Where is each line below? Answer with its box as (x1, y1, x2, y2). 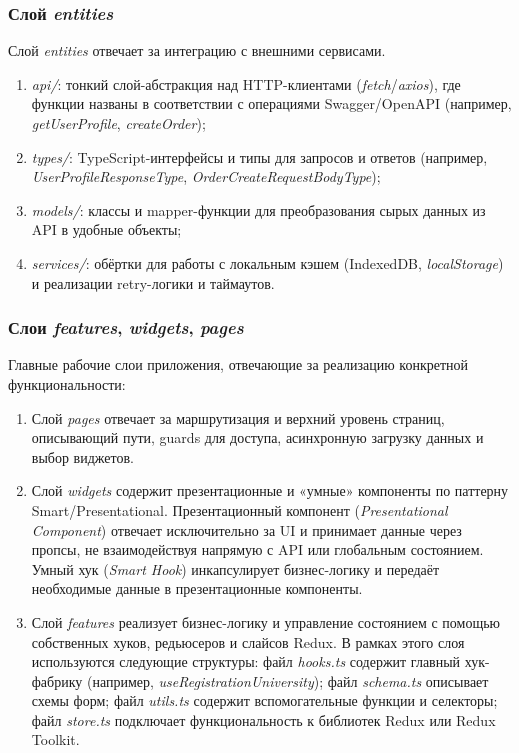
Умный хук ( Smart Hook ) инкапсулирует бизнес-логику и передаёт (31, 558, 440, 579)
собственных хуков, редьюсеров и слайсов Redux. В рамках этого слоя (31, 631, 465, 652)
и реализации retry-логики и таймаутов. (31, 272, 275, 293)
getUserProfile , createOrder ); (31, 113, 206, 133)
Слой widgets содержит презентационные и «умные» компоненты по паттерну (31, 480, 509, 501)
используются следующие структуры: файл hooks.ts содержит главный (31, 651, 461, 672)
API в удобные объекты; (31, 219, 182, 240)
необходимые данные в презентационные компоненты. (31, 578, 363, 599)
